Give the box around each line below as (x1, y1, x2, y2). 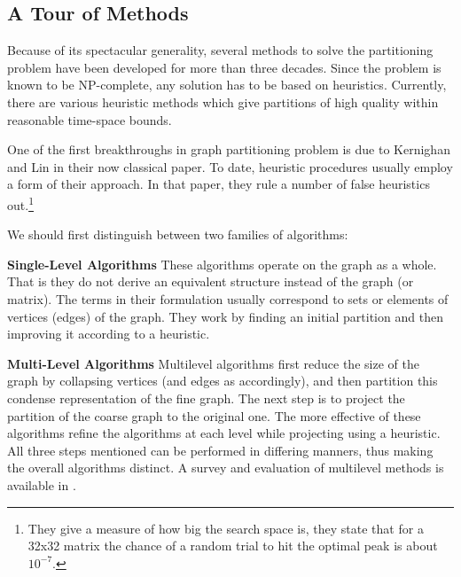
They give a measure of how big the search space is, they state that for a (27, 519, 424, 537)
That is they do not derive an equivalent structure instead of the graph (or (7, 272, 414, 291)
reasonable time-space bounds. (7, 110, 172, 129)
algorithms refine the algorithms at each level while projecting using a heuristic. (7, 424, 441, 442)
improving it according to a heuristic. (7, 324, 210, 343)
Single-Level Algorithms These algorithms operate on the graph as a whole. (7, 254, 437, 273)
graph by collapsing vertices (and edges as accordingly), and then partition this (7, 371, 438, 390)
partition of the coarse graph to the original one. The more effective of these (7, 406, 421, 425)
